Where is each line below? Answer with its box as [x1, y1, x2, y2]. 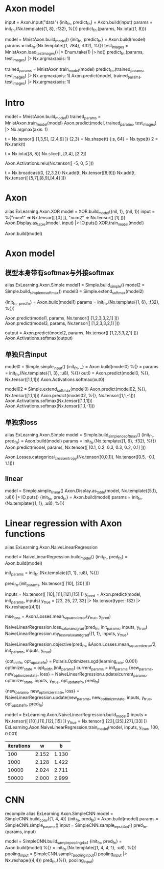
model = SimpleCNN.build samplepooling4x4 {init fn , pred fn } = [5, 838, 122, 845]
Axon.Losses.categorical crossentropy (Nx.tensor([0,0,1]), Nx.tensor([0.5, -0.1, [5, 454, 156, 461]
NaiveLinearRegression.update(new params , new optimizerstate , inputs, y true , [5, 695, 153, 702]
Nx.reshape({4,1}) [5, 604, 41, 610]
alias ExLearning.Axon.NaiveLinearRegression [5, 544, 98, 550]
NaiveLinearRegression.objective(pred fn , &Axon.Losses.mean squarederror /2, [5, 641, 157, 648]
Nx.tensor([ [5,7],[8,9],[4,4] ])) [5, 175, 66, 181]
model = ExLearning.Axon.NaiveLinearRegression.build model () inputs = [5, 711, 148, 719]
